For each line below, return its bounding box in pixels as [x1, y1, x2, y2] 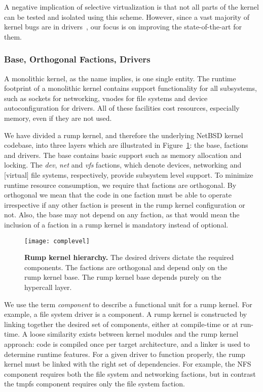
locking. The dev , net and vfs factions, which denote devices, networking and [4, 159, 242, 170]
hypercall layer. [24, 281, 72, 292]
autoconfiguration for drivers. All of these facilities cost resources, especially [4, 103, 240, 113]
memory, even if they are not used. [4, 112, 112, 123]
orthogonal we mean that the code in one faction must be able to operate [4, 189, 232, 200]
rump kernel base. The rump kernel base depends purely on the [24, 272, 221, 282]
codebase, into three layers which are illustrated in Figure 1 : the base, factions [4, 140, 248, 150]
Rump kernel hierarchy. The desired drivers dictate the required [24, 252, 234, 263]
